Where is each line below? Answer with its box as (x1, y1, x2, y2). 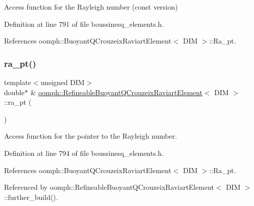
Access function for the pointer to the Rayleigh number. (4, 131, 177, 141)
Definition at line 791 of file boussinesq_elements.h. (4, 18, 164, 29)
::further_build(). (4, 191, 58, 202)
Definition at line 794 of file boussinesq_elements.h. (4, 147, 164, 158)
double (4, 87, 25, 97)
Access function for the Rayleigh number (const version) (4, 2, 178, 12)
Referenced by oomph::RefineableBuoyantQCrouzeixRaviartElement (4, 182, 215, 192)
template (4, 77, 31, 87)
